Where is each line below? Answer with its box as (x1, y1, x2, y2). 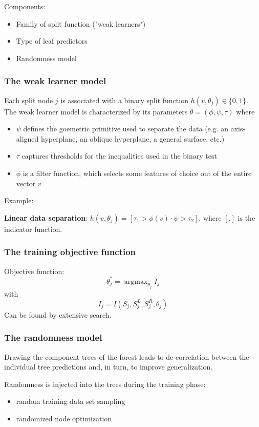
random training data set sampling (16, 396, 125, 406)
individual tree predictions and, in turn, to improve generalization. (4, 361, 213, 372)
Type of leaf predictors (16, 35, 88, 46)
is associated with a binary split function (60, 94, 188, 105)
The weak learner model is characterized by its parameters (4, 106, 188, 117)
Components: (4, 1, 46, 11)
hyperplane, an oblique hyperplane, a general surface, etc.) (41, 133, 225, 144)
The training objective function (4, 245, 136, 258)
